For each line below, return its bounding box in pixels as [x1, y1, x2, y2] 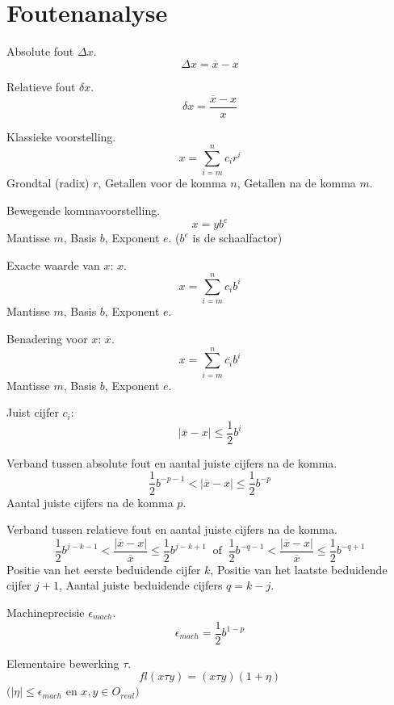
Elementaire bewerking [6, 654, 119, 671]
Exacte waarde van [6, 256, 100, 273]
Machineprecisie [6, 603, 85, 620]
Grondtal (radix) [6, 174, 90, 191]
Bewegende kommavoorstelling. [6, 201, 161, 218]
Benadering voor [6, 329, 88, 346]
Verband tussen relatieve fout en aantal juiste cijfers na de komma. [6, 521, 337, 538]
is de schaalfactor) [192, 229, 283, 245]
